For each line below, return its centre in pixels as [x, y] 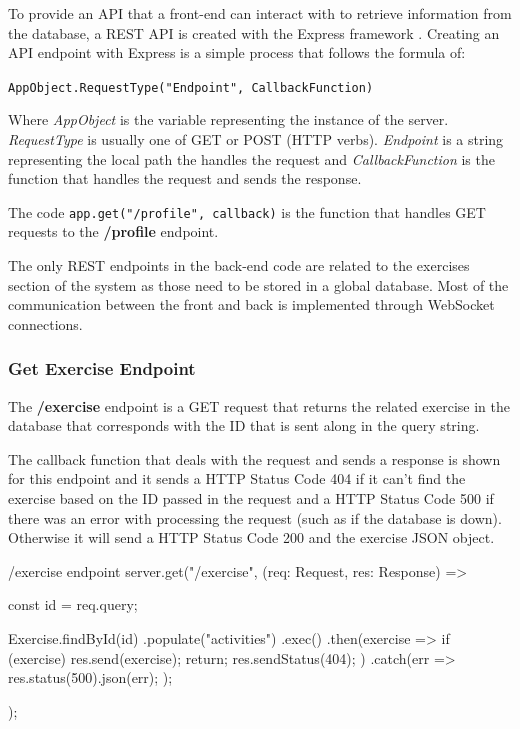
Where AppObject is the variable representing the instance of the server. [228, 119]
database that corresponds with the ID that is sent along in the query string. [244, 425]
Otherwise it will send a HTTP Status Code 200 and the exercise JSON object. [251, 537]
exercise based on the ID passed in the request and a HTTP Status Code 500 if [251, 498]
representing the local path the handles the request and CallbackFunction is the [251, 158]
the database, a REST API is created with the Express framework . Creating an [254, 32]
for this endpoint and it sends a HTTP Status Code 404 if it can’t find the [237, 478]
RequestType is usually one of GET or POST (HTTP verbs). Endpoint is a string [256, 139]
